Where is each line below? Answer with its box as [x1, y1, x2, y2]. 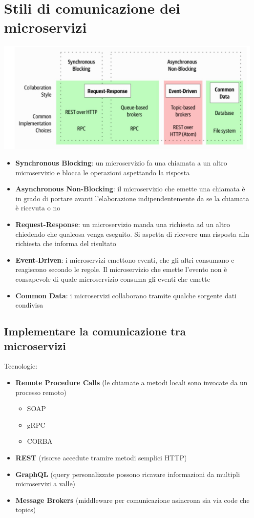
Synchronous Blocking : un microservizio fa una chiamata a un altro [15, 158, 227, 168]
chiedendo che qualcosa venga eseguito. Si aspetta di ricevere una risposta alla [15, 228, 250, 239]
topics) [15, 504, 36, 515]
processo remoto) [15, 387, 66, 397]
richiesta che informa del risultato [15, 238, 116, 249]
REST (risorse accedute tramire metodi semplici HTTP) [15, 452, 187, 462]
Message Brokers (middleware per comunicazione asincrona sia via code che [15, 495, 250, 505]
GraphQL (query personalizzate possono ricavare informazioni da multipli [15, 469, 240, 479]
